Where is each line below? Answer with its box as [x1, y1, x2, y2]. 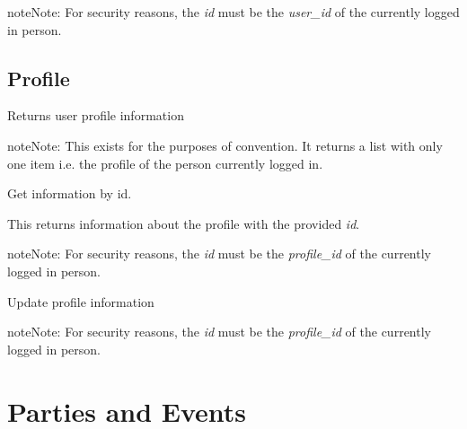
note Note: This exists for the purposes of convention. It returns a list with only [7, 136, 443, 154]
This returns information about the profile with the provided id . [7, 214, 360, 232]
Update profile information [7, 292, 154, 311]
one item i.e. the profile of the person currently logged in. [7, 153, 323, 172]
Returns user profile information [7, 106, 184, 125]
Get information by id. [7, 184, 132, 203]
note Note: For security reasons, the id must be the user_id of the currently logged [7, 3, 460, 21]
